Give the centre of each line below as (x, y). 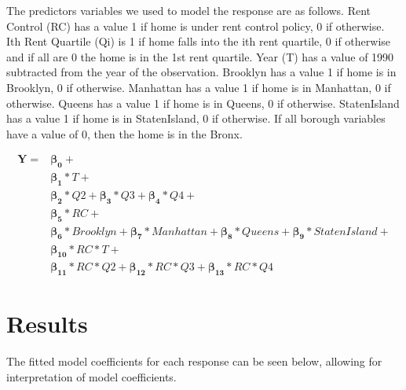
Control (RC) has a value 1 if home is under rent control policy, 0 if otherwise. (196, 26)
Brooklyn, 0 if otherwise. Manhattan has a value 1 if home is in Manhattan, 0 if (199, 87)
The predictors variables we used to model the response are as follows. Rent (189, 10)
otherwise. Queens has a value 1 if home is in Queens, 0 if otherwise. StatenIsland (203, 103)
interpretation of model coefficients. (91, 376)
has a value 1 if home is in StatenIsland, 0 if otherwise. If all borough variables (196, 118)
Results (47, 324)
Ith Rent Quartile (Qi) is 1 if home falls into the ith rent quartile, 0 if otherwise (199, 41)
